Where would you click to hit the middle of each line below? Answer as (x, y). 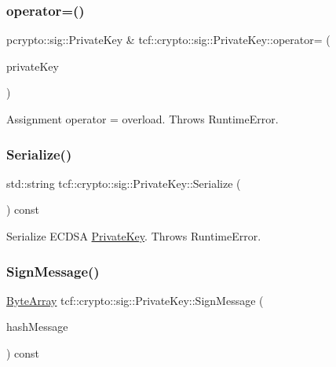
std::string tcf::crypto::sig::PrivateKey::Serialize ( (124, 183)
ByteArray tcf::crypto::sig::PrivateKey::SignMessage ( (135, 300)
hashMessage (37, 327)
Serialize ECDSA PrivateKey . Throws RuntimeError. (134, 236)
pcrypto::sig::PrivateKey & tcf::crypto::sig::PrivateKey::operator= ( (168, 40)
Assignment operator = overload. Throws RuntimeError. (142, 119)
